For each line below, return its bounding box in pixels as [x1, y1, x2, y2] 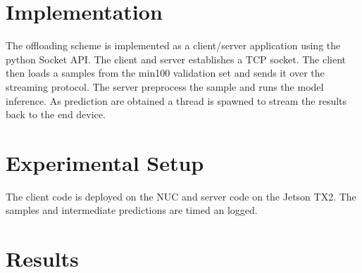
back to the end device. [6, 107, 106, 122]
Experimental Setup [6, 148, 204, 177]
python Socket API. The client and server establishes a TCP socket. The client [6, 51, 347, 66]
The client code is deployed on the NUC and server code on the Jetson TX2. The [6, 189, 356, 203]
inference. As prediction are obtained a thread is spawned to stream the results [6, 93, 347, 108]
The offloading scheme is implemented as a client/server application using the [6, 38, 341, 53]
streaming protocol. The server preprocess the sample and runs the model [6, 79, 324, 94]
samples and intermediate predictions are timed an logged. [6, 203, 258, 217]
